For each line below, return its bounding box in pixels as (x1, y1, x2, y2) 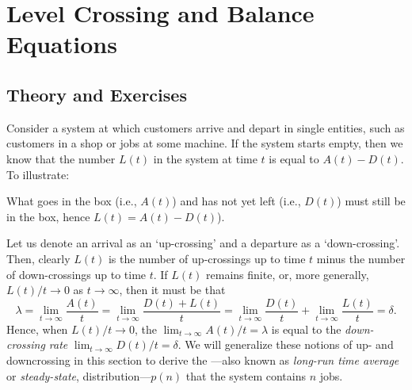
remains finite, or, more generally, (206, 266, 369, 282)
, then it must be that (119, 281, 226, 298)
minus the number (316, 250, 406, 266)
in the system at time (153, 150, 257, 166)
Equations (6, 28, 117, 60)
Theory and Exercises (6, 82, 187, 106)
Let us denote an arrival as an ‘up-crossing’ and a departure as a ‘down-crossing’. (6, 235, 400, 251)
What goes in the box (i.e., (6, 193, 137, 209)
